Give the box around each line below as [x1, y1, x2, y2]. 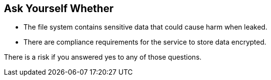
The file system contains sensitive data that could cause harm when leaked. [23, 23, 268, 32]
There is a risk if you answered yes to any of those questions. [4, 53, 202, 62]
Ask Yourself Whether [4, 2, 114, 15]
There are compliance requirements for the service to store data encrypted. [23, 38, 267, 47]
